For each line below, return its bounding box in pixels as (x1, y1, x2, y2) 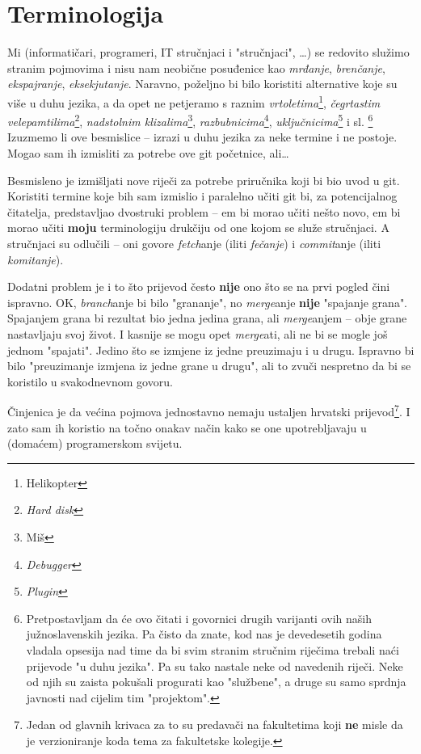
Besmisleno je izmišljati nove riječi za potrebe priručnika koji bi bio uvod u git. (7, 171, 400, 188)
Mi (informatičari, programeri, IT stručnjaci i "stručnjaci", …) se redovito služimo (7, 44, 410, 61)
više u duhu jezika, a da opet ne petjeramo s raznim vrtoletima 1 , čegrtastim (7, 91, 381, 111)
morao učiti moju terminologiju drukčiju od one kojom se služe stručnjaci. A (7, 219, 389, 236)
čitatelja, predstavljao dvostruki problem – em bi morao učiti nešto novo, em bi (7, 203, 401, 220)
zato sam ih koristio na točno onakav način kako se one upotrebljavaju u (7, 419, 367, 436)
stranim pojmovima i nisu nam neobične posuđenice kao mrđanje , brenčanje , (7, 59, 385, 76)
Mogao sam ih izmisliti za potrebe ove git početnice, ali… (7, 145, 289, 161)
